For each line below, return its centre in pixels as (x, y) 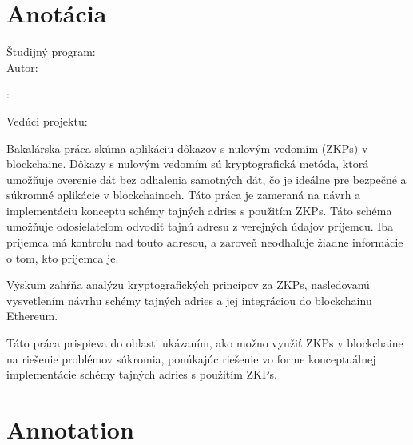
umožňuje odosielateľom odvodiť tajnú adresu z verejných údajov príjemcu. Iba (200, 226)
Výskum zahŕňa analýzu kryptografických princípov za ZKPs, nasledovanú (188, 285)
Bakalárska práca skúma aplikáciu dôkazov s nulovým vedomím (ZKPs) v (187, 148)
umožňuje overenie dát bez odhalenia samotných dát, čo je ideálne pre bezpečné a (206, 179)
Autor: (22, 67)
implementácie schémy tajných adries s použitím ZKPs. (142, 374)
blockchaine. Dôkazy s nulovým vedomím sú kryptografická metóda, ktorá (188, 164)
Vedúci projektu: (47, 120)
